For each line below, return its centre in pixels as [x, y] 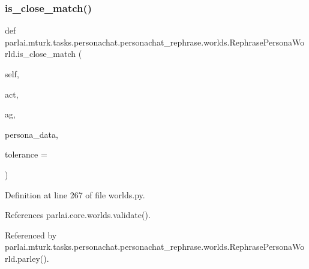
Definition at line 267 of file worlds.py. [75, 194]
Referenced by [31, 235]
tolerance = [26, 154]
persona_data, [31, 134]
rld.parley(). [27, 258]
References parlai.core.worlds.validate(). [78, 215]
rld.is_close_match [40, 54]
